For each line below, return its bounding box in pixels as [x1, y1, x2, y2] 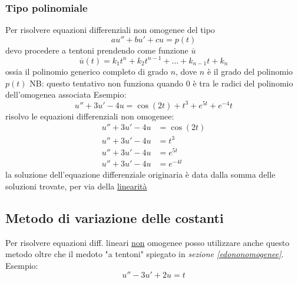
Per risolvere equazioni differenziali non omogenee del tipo [5, 24, 215, 36]
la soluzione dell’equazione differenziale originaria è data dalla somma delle [5, 168, 276, 181]
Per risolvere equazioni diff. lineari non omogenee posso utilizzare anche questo [5, 236, 290, 248]
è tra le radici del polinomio [193, 76, 293, 89]
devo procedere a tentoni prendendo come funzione [5, 44, 188, 56]
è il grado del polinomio [207, 65, 293, 77]
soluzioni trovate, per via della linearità [5, 179, 147, 192]
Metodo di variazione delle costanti [5, 208, 224, 227]
